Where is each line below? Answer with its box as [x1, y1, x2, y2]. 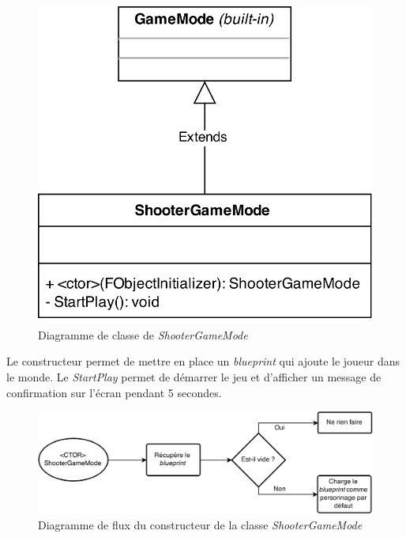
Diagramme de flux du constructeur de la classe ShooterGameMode [38, 517, 363, 533]
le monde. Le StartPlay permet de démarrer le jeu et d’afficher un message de [6, 369, 382, 385]
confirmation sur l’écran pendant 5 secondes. [6, 384, 222, 400]
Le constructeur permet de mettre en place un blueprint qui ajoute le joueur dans [6, 353, 400, 369]
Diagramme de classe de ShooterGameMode [38, 326, 248, 343]
